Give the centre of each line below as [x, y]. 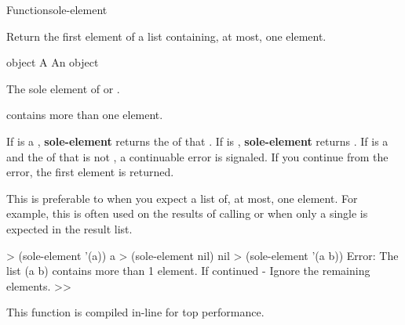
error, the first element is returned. [90, 172]
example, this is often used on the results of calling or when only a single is [187, 213]
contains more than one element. [85, 115]
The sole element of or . [63, 88]
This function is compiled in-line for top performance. [135, 312]
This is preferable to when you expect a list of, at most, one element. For [182, 198]
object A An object [53, 62]
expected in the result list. [69, 228]
